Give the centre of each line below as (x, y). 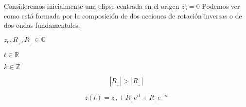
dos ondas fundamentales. (42, 25)
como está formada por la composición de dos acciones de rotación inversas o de (123, 15)
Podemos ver (221, 6)
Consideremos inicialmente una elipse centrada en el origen (92, 6)
